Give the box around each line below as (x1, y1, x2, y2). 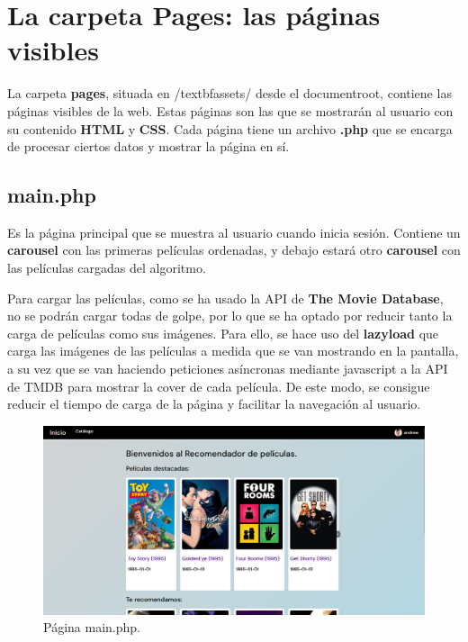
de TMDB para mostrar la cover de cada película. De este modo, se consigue (7, 376, 430, 395)
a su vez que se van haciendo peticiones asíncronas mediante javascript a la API (7, 359, 448, 378)
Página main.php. (43, 618, 140, 637)
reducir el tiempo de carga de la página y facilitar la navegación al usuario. (7, 394, 421, 413)
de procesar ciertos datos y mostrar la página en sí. (7, 137, 290, 156)
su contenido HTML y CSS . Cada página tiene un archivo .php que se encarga (7, 119, 453, 138)
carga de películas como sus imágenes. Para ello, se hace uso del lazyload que (7, 323, 439, 342)
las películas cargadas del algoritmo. (7, 258, 206, 277)
